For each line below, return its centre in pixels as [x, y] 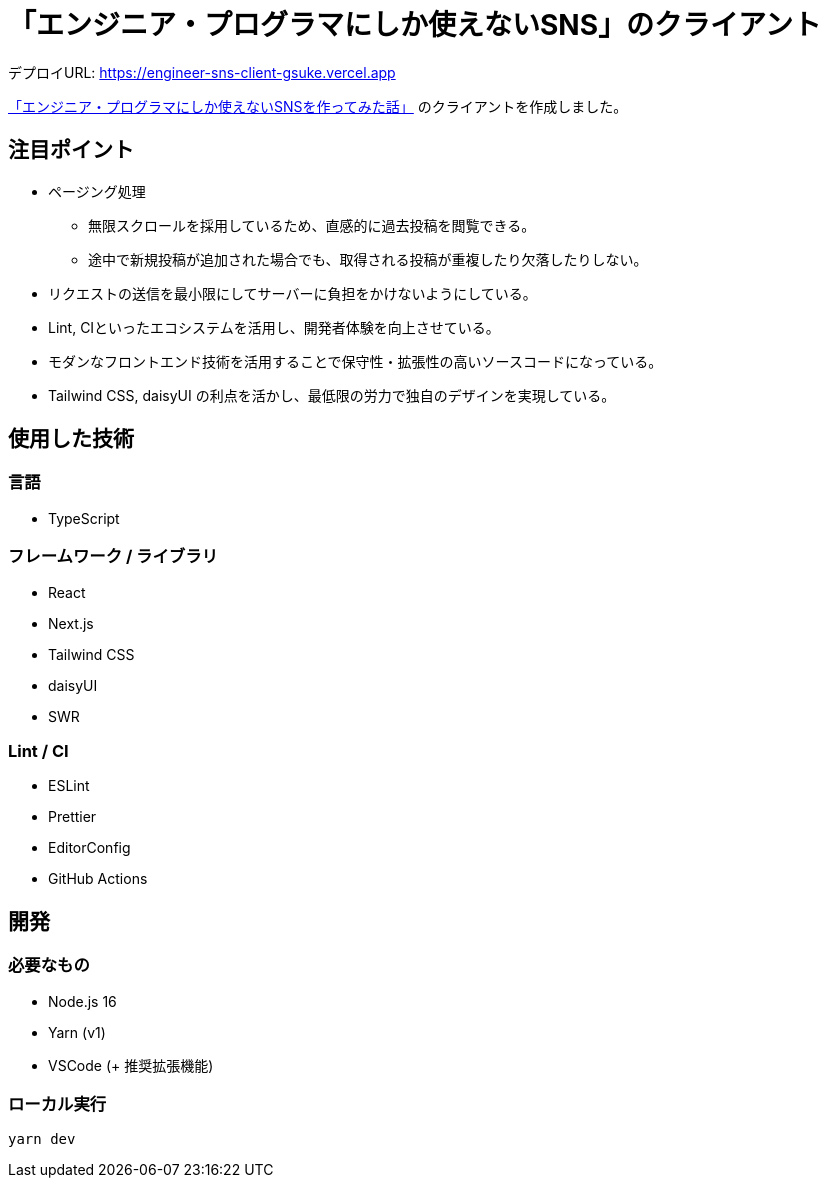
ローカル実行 [57, 1103]
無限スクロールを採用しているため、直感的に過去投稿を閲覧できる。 [312, 225]
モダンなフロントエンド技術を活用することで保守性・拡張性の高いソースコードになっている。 [355, 361]
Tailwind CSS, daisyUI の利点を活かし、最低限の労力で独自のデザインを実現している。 [332, 395]
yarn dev [42, 1139]
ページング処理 [97, 191]
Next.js [71, 623]
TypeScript [84, 518]
